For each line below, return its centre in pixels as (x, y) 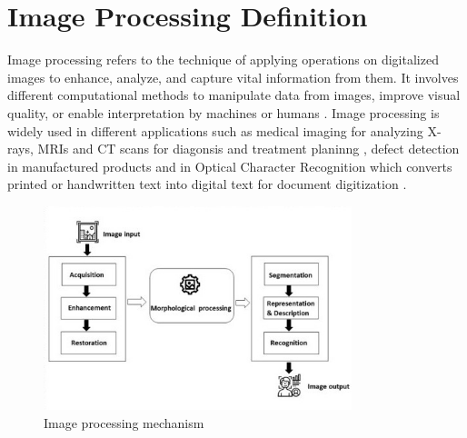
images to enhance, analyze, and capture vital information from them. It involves (233, 77)
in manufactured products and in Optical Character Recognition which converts (230, 166)
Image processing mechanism (124, 422)
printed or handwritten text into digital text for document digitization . (207, 184)
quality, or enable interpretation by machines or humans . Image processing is (224, 112)
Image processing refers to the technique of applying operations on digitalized (223, 60)
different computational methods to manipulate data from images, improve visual (234, 95)
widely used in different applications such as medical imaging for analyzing (215, 130)
